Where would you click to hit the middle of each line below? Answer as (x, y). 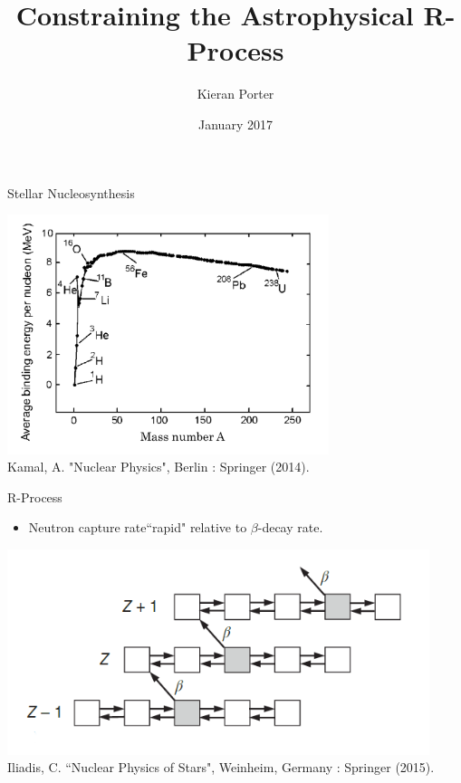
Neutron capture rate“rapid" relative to (138, 527)
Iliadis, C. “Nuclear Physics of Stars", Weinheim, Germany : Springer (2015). (221, 767)
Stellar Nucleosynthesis (71, 192)
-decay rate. (290, 527)
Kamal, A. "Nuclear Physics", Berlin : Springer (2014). (158, 467)
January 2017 (235, 124)
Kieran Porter (235, 94)
